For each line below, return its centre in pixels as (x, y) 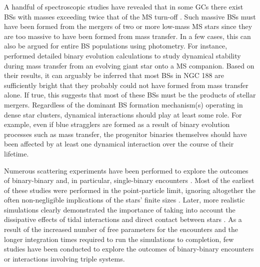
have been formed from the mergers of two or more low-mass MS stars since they (128, 26)
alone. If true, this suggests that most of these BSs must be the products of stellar (130, 95)
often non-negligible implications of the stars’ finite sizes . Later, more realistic (124, 200)
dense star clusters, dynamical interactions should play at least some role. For (123, 114)
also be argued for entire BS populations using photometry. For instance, (116, 46)
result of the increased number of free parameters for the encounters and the (121, 229)
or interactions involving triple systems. (64, 258)
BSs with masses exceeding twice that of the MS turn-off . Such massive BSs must (130, 16)
